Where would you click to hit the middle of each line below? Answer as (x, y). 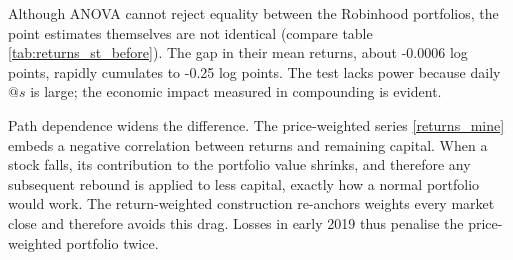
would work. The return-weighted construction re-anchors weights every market (251, 203)
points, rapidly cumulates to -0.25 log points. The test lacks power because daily (254, 71)
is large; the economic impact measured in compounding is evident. (236, 91)
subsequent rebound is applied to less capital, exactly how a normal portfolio (244, 183)
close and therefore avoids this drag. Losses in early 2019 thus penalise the (236, 222)
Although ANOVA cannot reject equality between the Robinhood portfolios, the (253, 13)
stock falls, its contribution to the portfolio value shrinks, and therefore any (239, 164)
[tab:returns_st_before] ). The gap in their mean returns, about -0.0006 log (238, 52)
